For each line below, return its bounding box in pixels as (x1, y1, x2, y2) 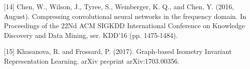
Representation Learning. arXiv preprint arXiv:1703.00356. (4, 55, 179, 66)
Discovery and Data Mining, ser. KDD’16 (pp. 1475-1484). (4, 30, 178, 40)
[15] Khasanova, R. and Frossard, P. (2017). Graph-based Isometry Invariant (4, 46, 232, 56)
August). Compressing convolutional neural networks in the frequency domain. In (4, 11, 247, 21)
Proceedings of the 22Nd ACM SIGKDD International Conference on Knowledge (4, 20, 245, 31)
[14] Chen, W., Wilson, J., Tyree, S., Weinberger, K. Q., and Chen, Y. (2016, (4, 1, 234, 11)
